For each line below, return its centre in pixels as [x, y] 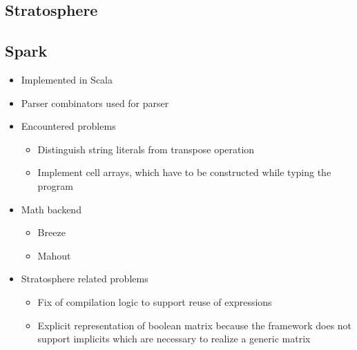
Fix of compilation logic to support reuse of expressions [155, 301]
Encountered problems [68, 126]
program [56, 185]
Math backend [51, 209]
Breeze [51, 232]
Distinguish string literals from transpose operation [146, 149]
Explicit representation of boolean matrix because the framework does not [195, 325]
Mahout [54, 255]
